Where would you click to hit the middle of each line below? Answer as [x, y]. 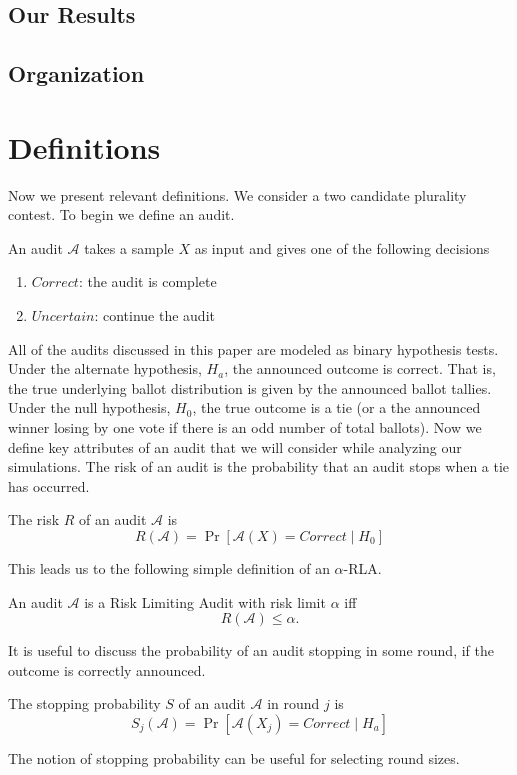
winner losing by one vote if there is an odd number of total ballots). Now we [245, 427]
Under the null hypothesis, [89, 407]
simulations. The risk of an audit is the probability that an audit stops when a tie [259, 466]
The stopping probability [84, 703]
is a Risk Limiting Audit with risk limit [205, 601]
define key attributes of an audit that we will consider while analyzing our [235, 446]
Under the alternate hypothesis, [105, 368]
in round [293, 703]
